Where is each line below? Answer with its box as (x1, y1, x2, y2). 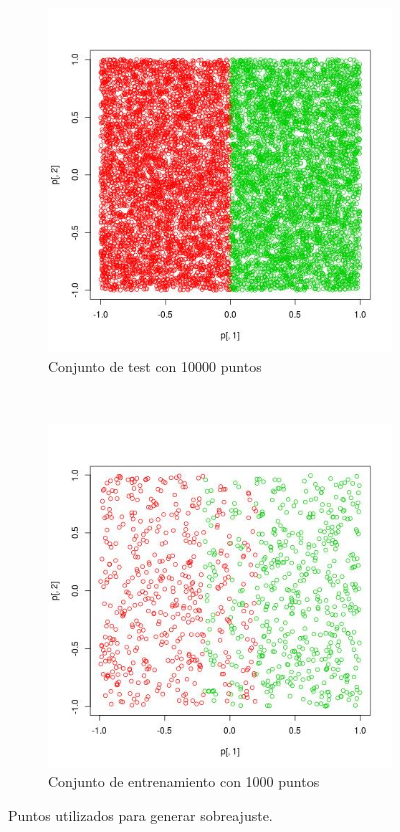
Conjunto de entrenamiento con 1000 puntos (48, 771, 320, 792)
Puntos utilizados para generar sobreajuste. (8, 804, 273, 825)
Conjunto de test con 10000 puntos (48, 355, 262, 376)
